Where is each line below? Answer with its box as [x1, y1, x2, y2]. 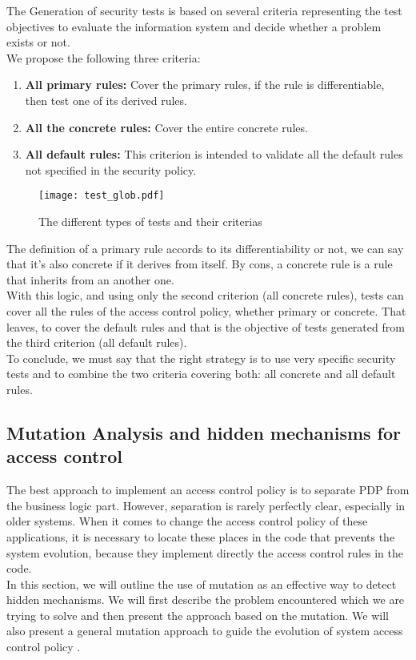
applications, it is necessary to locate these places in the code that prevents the [6, 528, 395, 545]
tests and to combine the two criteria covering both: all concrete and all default [6, 365, 396, 382]
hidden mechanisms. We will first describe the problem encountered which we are [6, 591, 405, 608]
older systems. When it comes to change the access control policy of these [6, 513, 368, 529]
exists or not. [6, 34, 70, 50]
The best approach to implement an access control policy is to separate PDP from [6, 481, 410, 498]
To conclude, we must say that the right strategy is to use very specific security [6, 349, 396, 366]
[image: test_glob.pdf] [38, 190, 165, 202]
